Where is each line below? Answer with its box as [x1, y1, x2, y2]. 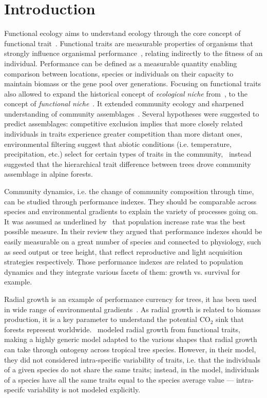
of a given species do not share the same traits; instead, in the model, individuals [4, 364, 259, 375]
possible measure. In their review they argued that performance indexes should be [4, 226, 262, 237]
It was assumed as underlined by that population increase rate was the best [4, 216, 246, 226]
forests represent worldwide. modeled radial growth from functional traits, [4, 324, 240, 334]
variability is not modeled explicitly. [27, 384, 141, 395]
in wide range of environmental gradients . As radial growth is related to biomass [4, 304, 261, 314]
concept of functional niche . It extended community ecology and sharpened [4, 98, 244, 109]
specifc [4, 384, 25, 395]
